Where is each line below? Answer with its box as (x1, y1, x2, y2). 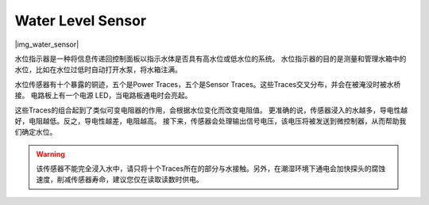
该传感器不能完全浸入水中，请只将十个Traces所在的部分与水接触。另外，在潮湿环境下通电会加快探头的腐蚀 (36, 164, 385, 173)
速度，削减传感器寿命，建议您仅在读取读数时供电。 (36, 175, 203, 184)
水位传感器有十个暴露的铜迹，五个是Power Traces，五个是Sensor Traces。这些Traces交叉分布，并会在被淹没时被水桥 (14, 79, 401, 89)
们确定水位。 (14, 127, 57, 137)
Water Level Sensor (14, 12, 147, 29)
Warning (36, 149, 65, 158)
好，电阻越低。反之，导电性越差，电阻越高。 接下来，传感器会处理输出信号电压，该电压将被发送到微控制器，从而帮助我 (14, 116, 407, 126)
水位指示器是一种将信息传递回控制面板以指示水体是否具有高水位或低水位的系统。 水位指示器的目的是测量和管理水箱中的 (14, 54, 407, 63)
